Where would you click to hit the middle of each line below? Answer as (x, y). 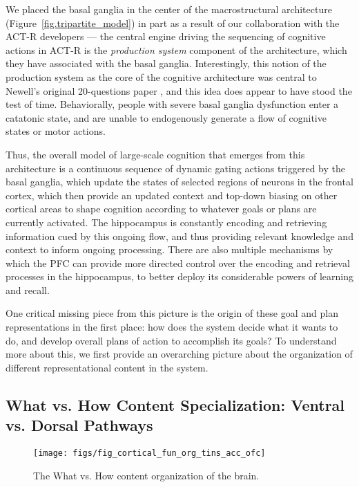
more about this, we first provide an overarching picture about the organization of (179, 354)
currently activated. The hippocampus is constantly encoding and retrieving (166, 222)
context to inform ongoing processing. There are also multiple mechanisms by (169, 249)
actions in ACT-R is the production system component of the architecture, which (176, 49)
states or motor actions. (56, 131)
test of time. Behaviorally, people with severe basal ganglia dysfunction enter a (172, 104)
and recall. (28, 290)
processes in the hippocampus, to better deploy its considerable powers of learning (179, 276)
